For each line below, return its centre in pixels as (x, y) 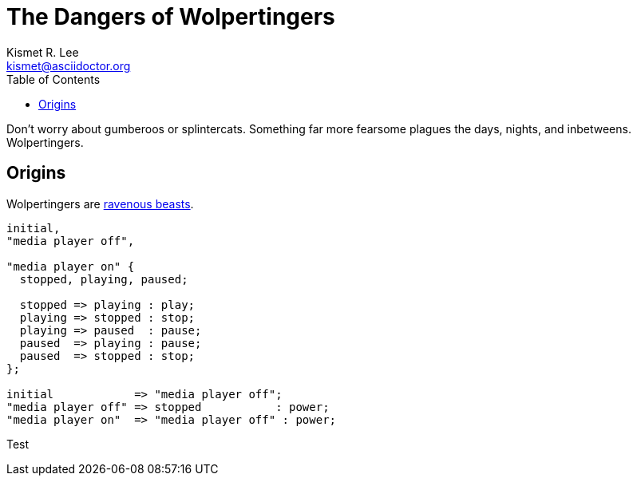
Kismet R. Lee (43, 52)
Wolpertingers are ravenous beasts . (100, 203)
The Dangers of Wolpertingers (171, 17)
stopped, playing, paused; (104, 279)
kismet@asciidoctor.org (69, 65)
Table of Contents (53, 79)
